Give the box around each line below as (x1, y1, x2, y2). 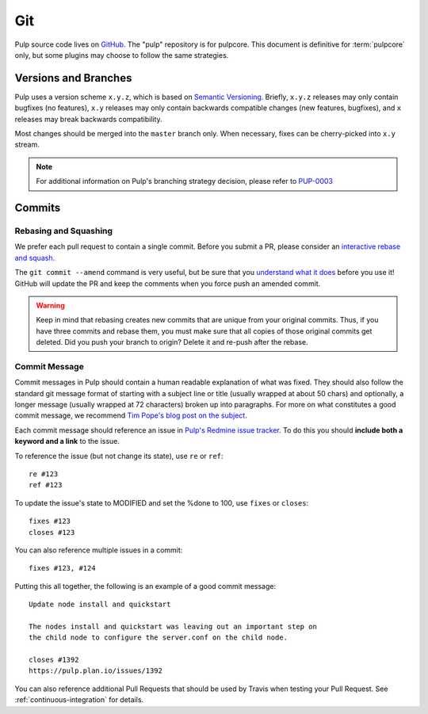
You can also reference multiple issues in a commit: (14, 545, 183, 555)
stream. (14, 139, 40, 150)
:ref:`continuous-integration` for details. (14, 695, 144, 704)
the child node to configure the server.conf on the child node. (29, 633, 289, 642)
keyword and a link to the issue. (14, 437, 120, 446)
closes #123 (29, 528, 75, 536)
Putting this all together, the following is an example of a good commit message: (14, 581, 277, 590)
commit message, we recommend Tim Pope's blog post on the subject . (14, 410, 247, 420)
